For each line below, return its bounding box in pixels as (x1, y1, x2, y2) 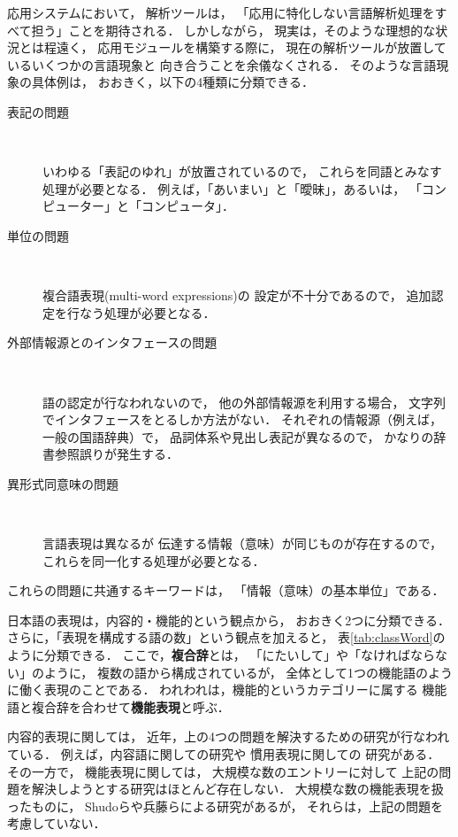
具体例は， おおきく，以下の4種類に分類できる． (31, 73, 314, 91)
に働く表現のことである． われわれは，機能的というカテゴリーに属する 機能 (7, 680, 447, 699)
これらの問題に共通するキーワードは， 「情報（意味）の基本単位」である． (7, 581, 445, 600)
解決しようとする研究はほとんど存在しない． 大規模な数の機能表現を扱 (31, 779, 444, 798)
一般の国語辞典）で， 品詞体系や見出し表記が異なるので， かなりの (42, 427, 434, 446)
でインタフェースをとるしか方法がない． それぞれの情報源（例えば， (42, 410, 442, 429)
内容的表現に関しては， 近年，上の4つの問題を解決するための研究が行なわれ (7, 727, 450, 746)
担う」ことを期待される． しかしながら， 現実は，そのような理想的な (31, 20, 436, 39)
